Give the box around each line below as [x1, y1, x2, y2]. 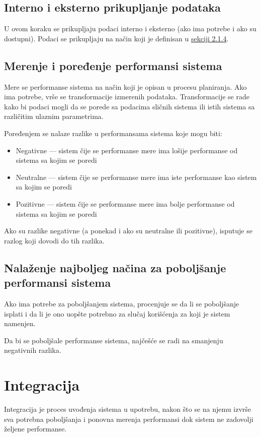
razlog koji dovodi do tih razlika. [4, 235, 105, 245]
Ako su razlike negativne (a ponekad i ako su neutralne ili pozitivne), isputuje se [4, 225, 252, 236]
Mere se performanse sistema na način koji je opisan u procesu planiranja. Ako [4, 81, 247, 92]
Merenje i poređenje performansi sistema [4, 57, 222, 73]
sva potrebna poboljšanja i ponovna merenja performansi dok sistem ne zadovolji [4, 413, 253, 424]
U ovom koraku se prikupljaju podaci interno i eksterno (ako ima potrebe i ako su [4, 23, 256, 34]
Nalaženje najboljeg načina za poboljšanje [4, 260, 226, 275]
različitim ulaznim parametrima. [4, 111, 104, 121]
